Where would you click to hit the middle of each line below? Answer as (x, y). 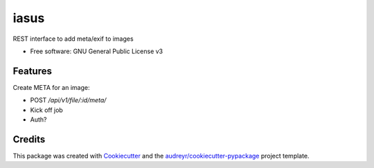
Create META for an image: (51, 87)
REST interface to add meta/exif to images (73, 39)
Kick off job (47, 110)
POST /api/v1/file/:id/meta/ (68, 100)
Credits (29, 139)
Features (32, 71)
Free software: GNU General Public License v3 (97, 51)
